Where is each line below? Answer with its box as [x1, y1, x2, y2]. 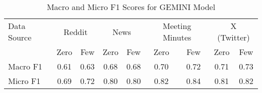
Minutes [163, 31, 191, 43]
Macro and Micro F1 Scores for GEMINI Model [46, 1, 216, 12]
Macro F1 [8, 60, 42, 72]
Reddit [63, 25, 88, 37]
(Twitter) [217, 31, 250, 43]
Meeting [163, 20, 191, 31]
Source [8, 31, 32, 43]
